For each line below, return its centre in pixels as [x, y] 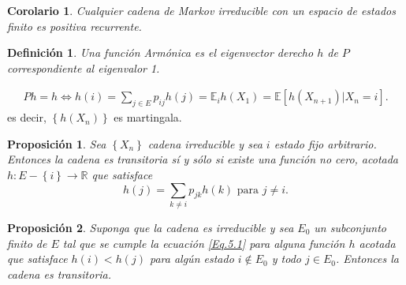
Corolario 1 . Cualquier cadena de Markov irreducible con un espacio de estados [201, 10]
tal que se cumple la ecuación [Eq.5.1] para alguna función [204, 243]
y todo [287, 259]
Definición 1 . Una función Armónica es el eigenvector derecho [160, 52]
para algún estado [192, 259]
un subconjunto [350, 227]
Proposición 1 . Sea [57, 143]
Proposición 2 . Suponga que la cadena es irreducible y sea [151, 227]
